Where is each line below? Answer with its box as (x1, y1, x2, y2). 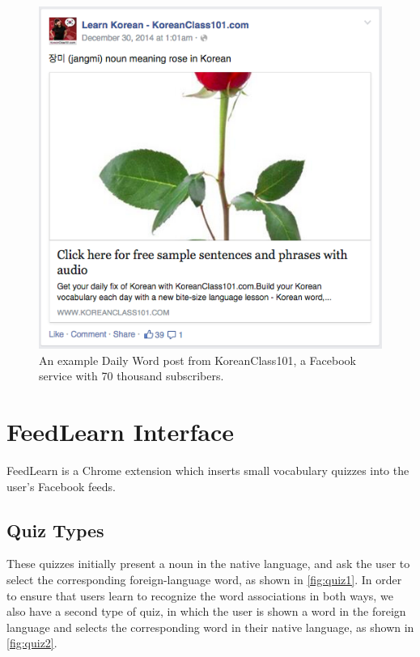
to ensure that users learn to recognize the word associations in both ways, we (6, 587, 393, 604)
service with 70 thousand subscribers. (39, 367, 224, 384)
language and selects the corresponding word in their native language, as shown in (6, 618, 414, 635)
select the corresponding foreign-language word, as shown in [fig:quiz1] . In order (6, 571, 402, 588)
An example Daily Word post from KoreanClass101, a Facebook (39, 351, 356, 368)
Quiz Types (6, 517, 104, 542)
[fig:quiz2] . (6, 634, 57, 651)
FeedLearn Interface (6, 415, 234, 448)
